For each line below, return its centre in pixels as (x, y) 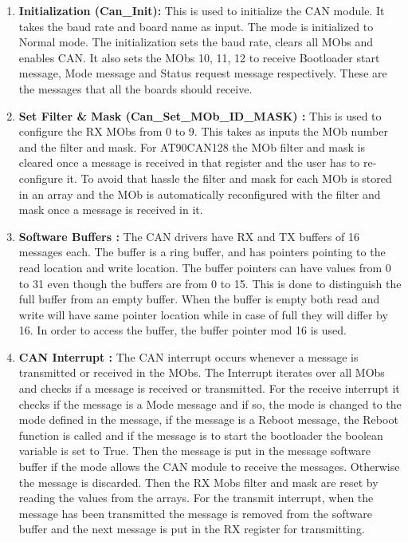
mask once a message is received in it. (111, 210)
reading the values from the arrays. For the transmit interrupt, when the (196, 498)
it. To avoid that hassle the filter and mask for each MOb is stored (229, 178)
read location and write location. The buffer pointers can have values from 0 (205, 267)
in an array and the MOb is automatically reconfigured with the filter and (200, 194)
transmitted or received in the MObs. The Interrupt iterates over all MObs (202, 372)
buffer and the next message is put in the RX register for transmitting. (192, 529)
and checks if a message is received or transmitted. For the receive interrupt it (209, 388)
